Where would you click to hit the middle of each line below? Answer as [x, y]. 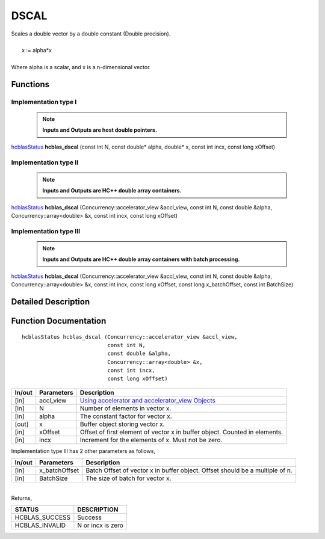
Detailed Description [51, 302]
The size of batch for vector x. [128, 478]
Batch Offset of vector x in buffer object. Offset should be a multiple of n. [189, 470]
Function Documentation [59, 321]
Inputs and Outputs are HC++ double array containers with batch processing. [141, 259]
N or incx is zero [100, 525]
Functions [30, 84]
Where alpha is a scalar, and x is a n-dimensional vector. [81, 67]
